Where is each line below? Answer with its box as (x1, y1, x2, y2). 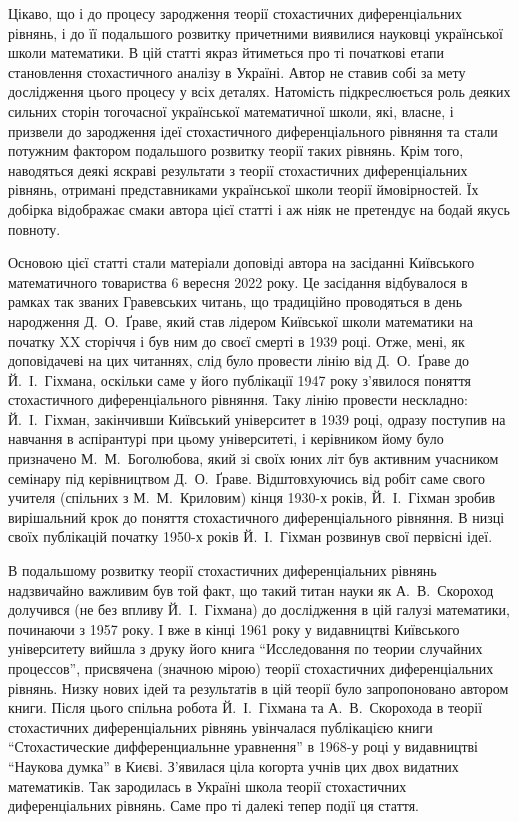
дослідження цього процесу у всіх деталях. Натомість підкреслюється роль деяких (8, 81, 511, 102)
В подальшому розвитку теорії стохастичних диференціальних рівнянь (8, 560, 437, 581)
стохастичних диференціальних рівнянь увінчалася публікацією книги (8, 716, 433, 737)
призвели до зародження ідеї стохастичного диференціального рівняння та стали (8, 120, 498, 141)
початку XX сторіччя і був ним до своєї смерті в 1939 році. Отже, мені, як (8, 330, 465, 351)
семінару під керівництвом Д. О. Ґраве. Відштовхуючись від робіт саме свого (8, 467, 485, 488)
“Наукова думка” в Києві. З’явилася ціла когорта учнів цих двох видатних (8, 755, 459, 776)
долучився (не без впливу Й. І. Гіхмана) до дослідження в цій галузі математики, (8, 599, 510, 620)
